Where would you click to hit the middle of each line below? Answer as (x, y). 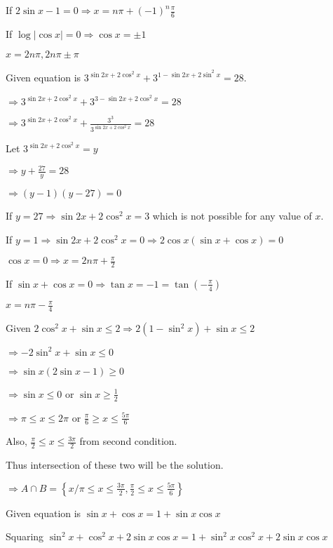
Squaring (25, 536)
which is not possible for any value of (232, 216)
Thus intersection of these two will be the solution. (115, 465)
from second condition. (128, 441)
